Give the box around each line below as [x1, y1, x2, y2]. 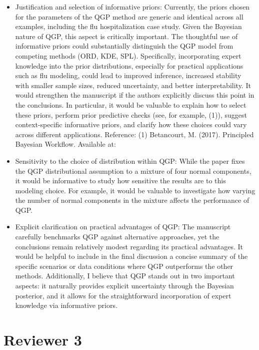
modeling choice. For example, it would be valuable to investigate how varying [15, 185, 255, 195]
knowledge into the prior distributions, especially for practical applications [15, 60, 243, 71]
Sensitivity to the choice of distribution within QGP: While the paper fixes [15, 155, 245, 166]
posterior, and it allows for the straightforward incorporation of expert [15, 290, 231, 300]
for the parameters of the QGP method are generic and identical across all [15, 11, 243, 22]
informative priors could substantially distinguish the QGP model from [15, 41, 233, 51]
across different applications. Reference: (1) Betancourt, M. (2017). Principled [15, 129, 254, 139]
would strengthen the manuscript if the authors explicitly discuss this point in [15, 90, 254, 100]
